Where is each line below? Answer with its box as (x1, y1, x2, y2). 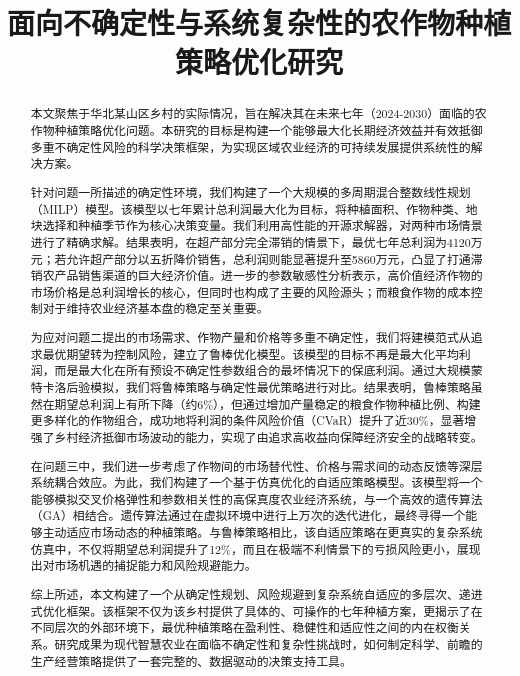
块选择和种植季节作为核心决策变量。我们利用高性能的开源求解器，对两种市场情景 (30, 217, 483, 234)
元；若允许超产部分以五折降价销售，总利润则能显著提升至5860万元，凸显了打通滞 (30, 250, 483, 267)
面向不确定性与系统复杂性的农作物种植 (7, 2, 512, 43)
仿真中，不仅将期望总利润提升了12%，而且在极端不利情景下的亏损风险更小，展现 (30, 540, 481, 557)
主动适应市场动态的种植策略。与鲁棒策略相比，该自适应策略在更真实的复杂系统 (42, 524, 483, 541)
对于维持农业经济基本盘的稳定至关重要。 (42, 300, 269, 317)
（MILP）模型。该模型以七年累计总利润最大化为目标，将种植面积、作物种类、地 (30, 200, 478, 217)
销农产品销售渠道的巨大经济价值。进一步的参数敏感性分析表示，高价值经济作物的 (30, 267, 483, 284)
